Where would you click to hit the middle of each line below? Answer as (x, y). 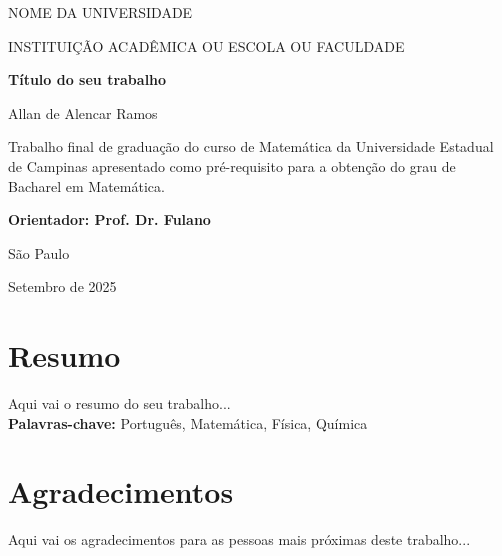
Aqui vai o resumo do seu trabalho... (119, 403)
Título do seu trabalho (87, 79)
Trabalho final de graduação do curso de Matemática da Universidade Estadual (251, 146)
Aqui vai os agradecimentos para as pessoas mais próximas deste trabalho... (239, 539)
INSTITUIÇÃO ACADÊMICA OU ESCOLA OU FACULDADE (206, 45)
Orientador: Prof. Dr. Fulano (109, 219)
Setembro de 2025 (62, 286)
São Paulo (39, 252)
